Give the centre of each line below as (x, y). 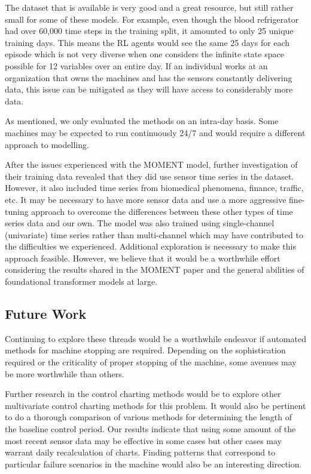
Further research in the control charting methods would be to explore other (143, 394)
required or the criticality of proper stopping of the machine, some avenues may (151, 362)
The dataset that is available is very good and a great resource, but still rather (149, 7)
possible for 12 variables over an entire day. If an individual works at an (136, 65)
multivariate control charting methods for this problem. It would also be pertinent (155, 405)
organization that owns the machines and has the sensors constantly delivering (149, 77)
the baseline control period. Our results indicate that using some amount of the (150, 429)
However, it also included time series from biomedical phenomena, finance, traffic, (154, 188)
